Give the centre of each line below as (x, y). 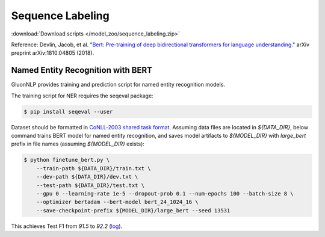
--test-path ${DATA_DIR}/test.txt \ (90, 185)
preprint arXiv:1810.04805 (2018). (53, 53)
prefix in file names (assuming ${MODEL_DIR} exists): (78, 144)
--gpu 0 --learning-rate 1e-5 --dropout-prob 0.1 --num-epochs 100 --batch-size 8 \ (165, 193)
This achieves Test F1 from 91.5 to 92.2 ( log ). (67, 226)
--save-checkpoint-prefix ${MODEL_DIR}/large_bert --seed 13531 (133, 210)
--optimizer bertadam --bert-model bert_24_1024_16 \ (117, 202)
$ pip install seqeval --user (68, 112)
